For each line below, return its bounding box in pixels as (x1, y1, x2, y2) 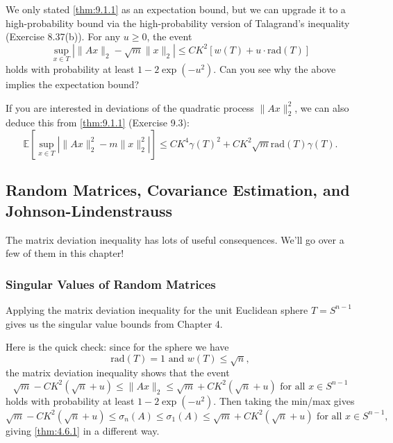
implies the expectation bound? (6, 77, 140, 91)
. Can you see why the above (213, 62, 336, 76)
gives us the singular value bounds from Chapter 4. (6, 316, 223, 331)
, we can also (294, 100, 349, 115)
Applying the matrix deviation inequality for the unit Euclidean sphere (6, 302, 308, 317)
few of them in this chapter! (6, 246, 124, 260)
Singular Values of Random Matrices (6, 275, 216, 292)
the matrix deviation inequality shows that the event (6, 365, 230, 380)
